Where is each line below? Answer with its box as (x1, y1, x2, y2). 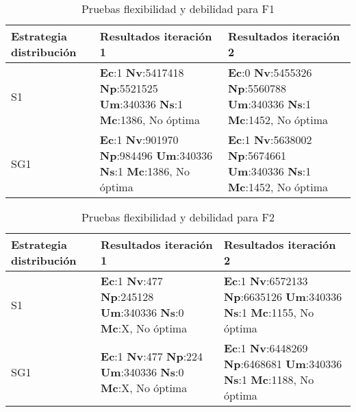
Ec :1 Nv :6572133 (223, 273, 308, 289)
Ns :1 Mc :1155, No (223, 304, 314, 320)
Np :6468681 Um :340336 (223, 356, 342, 372)
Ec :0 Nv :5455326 (227, 64, 312, 80)
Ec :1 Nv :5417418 (99, 64, 184, 80)
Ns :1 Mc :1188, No (223, 372, 314, 387)
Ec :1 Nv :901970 (99, 132, 179, 147)
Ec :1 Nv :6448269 (223, 340, 308, 356)
